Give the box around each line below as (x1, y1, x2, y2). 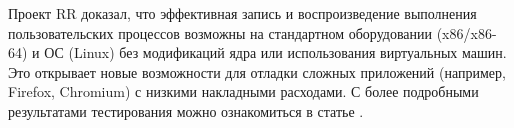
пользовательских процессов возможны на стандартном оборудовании (8, 22, 433, 43)
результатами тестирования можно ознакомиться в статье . (8, 100, 364, 121)
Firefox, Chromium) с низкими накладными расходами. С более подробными (8, 81, 479, 102)
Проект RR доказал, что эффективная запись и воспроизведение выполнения (8, 3, 477, 23)
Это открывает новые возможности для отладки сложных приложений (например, (8, 61, 506, 82)
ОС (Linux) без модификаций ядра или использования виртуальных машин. (44, 42, 507, 63)
